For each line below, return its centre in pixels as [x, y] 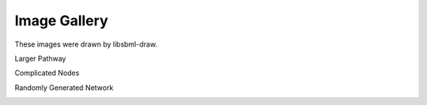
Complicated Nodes [47, 73]
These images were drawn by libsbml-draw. [86, 44]
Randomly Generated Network [64, 88]
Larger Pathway [40, 58]
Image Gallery [61, 21]
